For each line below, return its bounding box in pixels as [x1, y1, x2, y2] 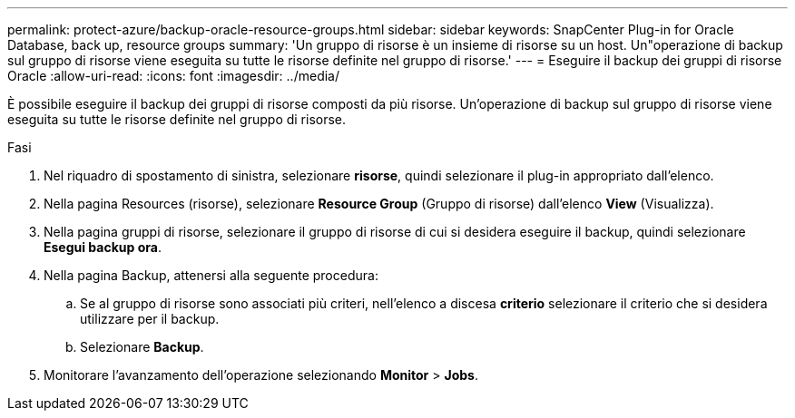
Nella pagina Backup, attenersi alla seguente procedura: [44, 267, 378, 283]
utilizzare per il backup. [80, 311, 220, 326]
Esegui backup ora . [44, 239, 162, 255]
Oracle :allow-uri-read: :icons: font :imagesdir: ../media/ [7, 68, 339, 83]
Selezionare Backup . [80, 339, 204, 355]
